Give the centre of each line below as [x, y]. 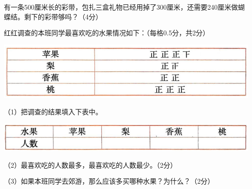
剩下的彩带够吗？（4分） [63, 16]
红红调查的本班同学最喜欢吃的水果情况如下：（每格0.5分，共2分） [107, 33]
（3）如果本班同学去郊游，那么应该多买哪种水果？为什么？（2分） [109, 181]
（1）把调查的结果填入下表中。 [53, 111]
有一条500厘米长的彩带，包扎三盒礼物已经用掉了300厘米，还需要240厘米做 [121, 7]
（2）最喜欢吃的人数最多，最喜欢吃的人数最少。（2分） [90, 165]
